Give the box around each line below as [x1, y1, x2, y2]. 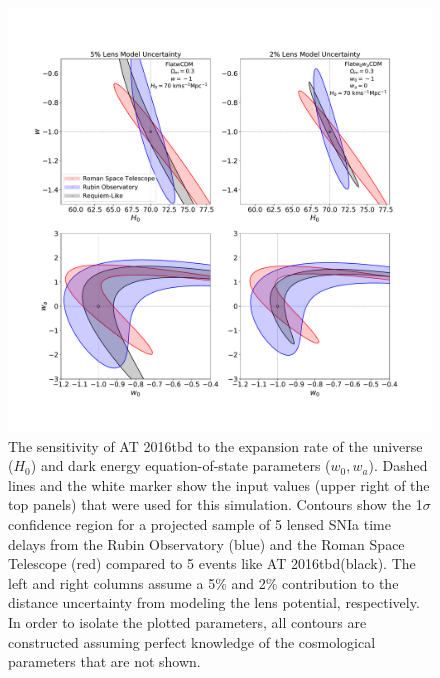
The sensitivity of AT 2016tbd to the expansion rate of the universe [8, 435, 423, 456]
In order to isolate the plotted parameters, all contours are [8, 611, 367, 632]
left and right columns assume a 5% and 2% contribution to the [8, 572, 399, 593]
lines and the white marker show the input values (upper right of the [8, 474, 430, 495]
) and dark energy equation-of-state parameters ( [30, 455, 331, 476]
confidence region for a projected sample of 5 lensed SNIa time [8, 513, 391, 534]
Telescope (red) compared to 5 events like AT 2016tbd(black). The [8, 553, 416, 574]
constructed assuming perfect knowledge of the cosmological [8, 631, 376, 652]
